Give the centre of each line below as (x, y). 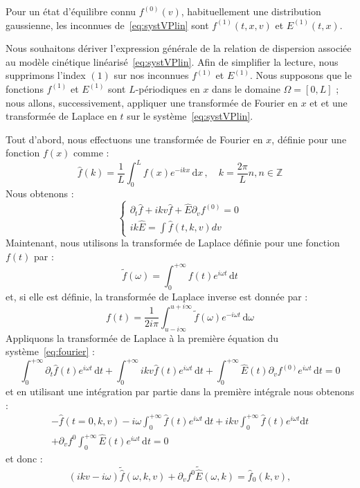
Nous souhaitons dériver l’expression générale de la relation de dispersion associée (179, 48)
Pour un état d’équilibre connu (71, 11)
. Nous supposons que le (301, 75)
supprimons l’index (46, 75)
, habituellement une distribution (251, 11)
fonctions (25, 88)
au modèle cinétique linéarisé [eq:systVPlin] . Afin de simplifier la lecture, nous (172, 61)
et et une (328, 102)
